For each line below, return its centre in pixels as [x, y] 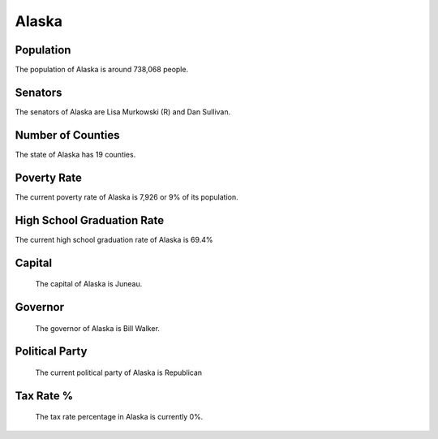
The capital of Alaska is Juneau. [89, 284]
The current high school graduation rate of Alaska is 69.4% [114, 239]
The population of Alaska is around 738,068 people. [102, 70]
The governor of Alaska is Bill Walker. [97, 328]
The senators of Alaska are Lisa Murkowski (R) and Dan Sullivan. [123, 112]
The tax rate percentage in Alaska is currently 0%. [119, 417]
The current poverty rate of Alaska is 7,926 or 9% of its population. [127, 197]
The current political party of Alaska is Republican [119, 372]
